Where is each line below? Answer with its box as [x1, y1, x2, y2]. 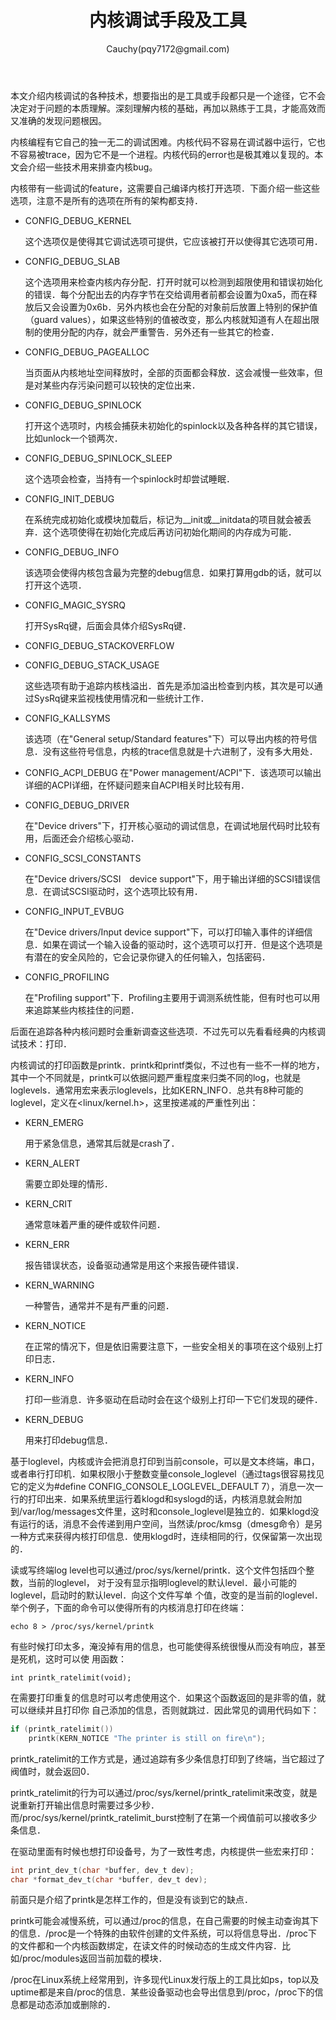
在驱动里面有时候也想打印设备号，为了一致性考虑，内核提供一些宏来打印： [10, 1845, 317, 1857]
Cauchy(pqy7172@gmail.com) [106, 42, 230, 55]
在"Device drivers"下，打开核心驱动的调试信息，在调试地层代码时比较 [24, 819, 312, 831]
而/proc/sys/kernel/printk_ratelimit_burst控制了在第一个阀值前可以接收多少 [10, 1811, 318, 1823]
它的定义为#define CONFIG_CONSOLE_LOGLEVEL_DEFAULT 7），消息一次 [10, 1480, 315, 1492]
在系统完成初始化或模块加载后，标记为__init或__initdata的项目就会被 [24, 513, 303, 525]
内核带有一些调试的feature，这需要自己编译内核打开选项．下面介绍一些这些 [10, 182, 320, 194]
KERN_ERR [24, 1238, 70, 1250]
